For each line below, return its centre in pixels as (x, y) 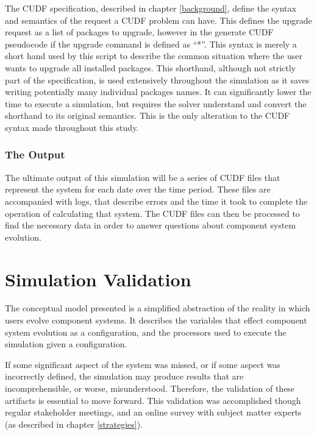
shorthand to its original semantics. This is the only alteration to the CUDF (148, 115)
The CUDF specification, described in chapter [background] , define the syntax (151, 8)
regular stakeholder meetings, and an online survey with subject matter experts (153, 412)
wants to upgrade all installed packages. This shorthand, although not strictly (151, 67)
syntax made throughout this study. (72, 127)
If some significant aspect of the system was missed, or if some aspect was (143, 364)
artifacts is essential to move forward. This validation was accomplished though (153, 400)
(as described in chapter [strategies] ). (74, 424)
